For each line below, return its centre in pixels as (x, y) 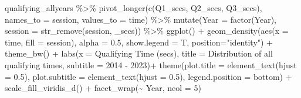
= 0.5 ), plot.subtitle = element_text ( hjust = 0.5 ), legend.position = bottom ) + (148, 76)
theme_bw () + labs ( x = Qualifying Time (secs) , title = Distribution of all (139, 53)
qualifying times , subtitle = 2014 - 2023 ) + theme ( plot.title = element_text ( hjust (151, 64)
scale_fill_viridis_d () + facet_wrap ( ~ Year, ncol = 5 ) (103, 88)
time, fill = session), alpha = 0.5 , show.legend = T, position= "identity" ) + (139, 42)
